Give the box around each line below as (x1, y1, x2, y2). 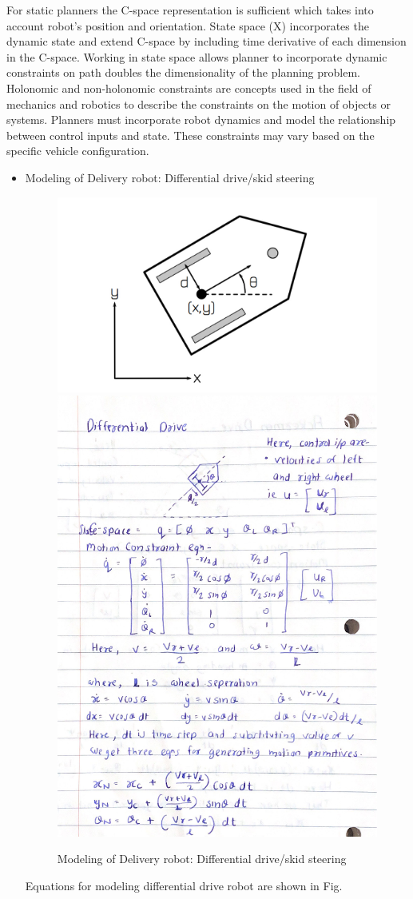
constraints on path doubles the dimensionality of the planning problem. (6, 64, 361, 81)
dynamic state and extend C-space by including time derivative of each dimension (6, 33, 407, 50)
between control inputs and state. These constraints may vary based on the (6, 126, 375, 143)
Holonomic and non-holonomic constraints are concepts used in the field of (6, 79, 371, 96)
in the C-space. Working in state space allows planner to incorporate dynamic (6, 48, 387, 65)
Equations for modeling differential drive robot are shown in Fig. (25, 877, 343, 893)
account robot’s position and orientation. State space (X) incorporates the (6, 17, 369, 34)
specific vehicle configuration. (6, 142, 149, 159)
